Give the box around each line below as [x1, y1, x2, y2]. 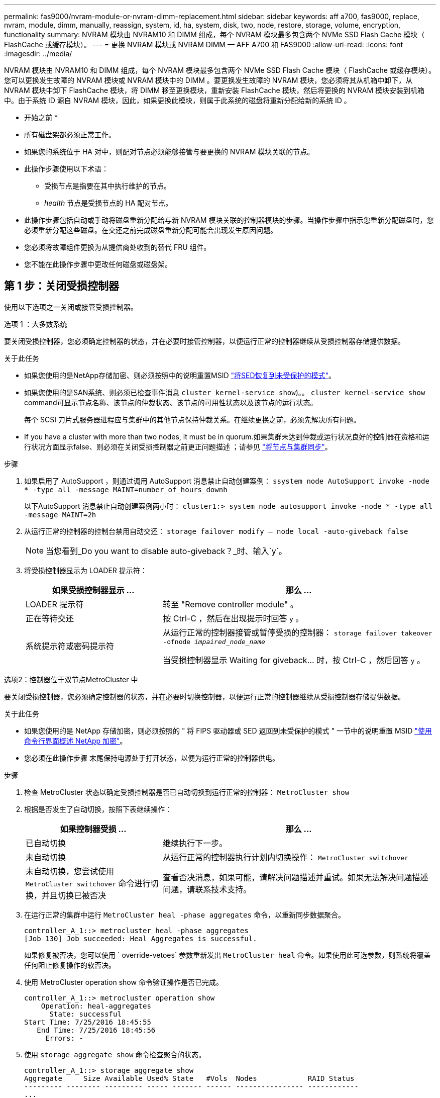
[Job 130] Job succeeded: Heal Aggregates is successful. [24, 934, 257, 943]
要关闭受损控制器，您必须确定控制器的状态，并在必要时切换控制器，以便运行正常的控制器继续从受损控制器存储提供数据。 [4, 692, 405, 701]
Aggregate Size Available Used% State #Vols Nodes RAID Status [24, 1074, 355, 1082]
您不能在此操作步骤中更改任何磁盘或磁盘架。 [24, 260, 172, 268]
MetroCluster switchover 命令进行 [26, 878, 151, 888]
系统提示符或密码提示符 [26, 641, 115, 652]
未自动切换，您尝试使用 [26, 866, 115, 876]
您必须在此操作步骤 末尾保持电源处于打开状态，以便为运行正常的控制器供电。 [24, 753, 279, 762]
